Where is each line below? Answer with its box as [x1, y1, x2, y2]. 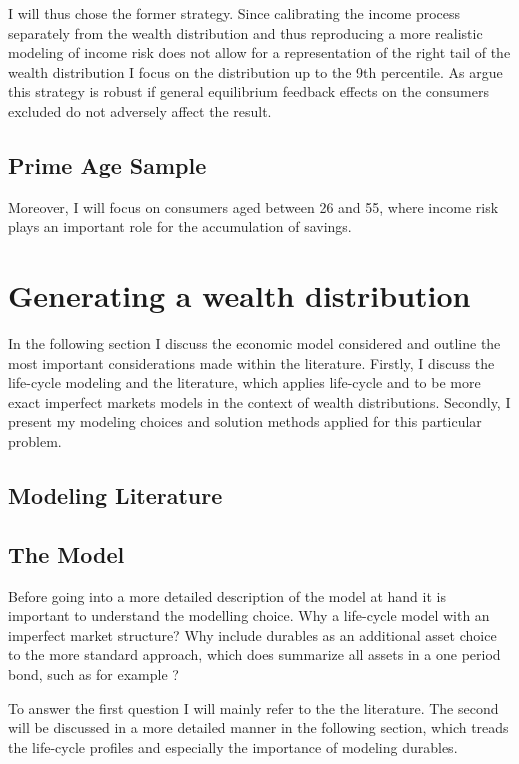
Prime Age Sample [8, 149, 207, 180]
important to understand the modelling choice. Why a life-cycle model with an [8, 605, 490, 626]
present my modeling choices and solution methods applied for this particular [8, 411, 482, 432]
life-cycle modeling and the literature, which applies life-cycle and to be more [8, 372, 481, 393]
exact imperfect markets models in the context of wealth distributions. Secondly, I [8, 391, 511, 412]
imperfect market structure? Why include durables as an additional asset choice [8, 624, 497, 645]
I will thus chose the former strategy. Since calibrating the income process [8, 3, 461, 23]
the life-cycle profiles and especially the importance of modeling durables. [8, 736, 458, 757]
